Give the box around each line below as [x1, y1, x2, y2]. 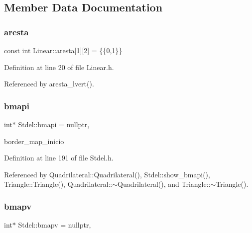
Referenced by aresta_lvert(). [4, 78, 94, 89]
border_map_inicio [4, 136, 64, 146]
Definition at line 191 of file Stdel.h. [4, 153, 114, 163]
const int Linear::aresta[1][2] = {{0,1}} [4, 45, 123, 55]
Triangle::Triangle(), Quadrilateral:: [4, 179, 113, 189]
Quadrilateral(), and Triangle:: [118, 179, 211, 189]
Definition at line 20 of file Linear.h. [4, 62, 114, 72]
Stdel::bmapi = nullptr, [18, 119, 90, 129]
